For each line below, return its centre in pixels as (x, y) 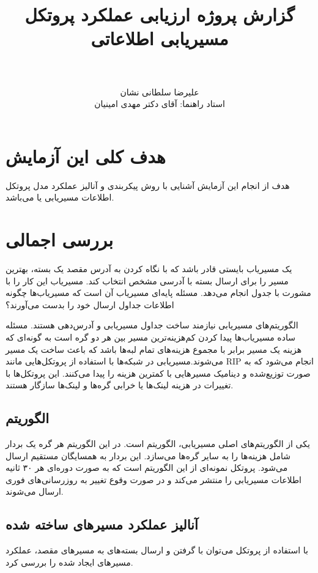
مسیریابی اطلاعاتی (160, 38)
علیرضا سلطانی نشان (160, 91)
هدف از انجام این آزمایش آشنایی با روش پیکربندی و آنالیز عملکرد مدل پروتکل (148, 185)
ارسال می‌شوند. (35, 491)
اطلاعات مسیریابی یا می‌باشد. (60, 197)
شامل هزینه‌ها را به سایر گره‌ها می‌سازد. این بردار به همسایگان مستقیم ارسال (148, 455)
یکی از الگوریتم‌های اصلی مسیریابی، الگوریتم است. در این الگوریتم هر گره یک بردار (158, 444)
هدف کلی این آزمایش (86, 156)
